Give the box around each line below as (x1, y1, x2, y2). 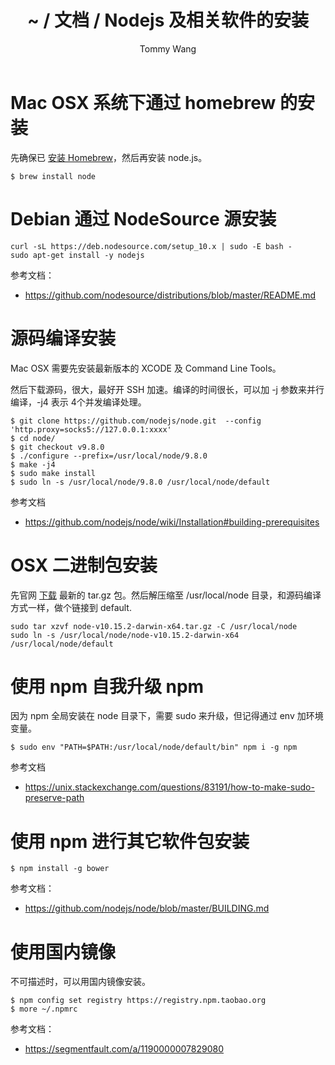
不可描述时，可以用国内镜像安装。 (10, 976, 151, 988)
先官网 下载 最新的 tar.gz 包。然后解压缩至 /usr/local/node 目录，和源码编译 (10, 589, 322, 601)
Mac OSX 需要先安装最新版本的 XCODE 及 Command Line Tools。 (10, 362, 282, 374)
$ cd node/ (10, 433, 56, 443)
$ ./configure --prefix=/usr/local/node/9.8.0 (10, 451, 208, 461)
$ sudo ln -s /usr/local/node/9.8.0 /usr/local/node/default (10, 477, 271, 487)
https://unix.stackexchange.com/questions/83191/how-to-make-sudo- (24, 781, 315, 793)
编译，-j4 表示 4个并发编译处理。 (10, 396, 147, 408)
